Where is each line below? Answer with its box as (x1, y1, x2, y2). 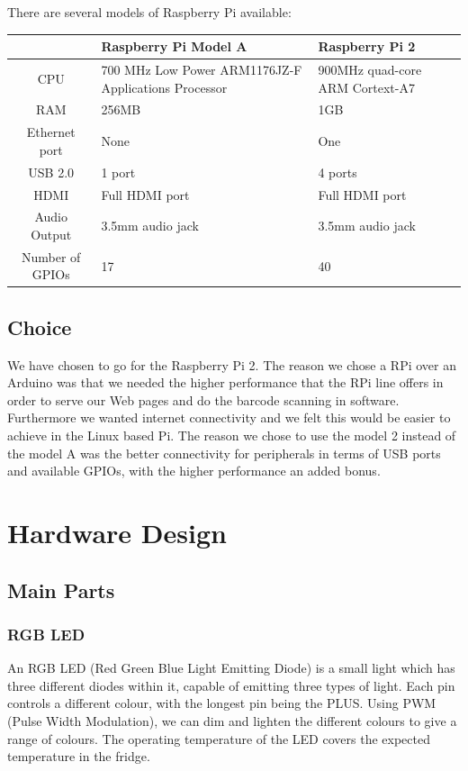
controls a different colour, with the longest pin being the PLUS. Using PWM (7, 694, 436, 712)
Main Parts (7, 576, 115, 603)
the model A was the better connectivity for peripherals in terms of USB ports (7, 443, 441, 462)
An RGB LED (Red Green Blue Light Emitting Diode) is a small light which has (7, 658, 455, 677)
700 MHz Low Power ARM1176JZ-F (101, 59, 302, 78)
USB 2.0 (28, 162, 75, 181)
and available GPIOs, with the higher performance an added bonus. (7, 461, 381, 480)
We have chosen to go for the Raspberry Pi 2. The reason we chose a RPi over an (7, 355, 456, 374)
